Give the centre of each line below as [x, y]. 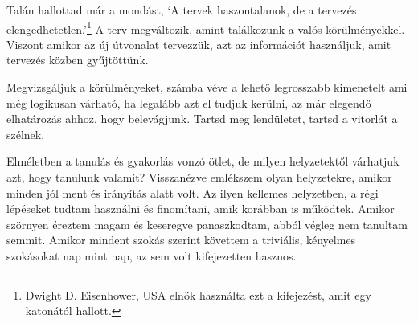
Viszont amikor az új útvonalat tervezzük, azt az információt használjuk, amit [199, 44]
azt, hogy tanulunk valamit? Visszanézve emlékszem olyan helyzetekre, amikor [199, 177]
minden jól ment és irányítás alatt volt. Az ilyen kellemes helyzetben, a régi [193, 192]
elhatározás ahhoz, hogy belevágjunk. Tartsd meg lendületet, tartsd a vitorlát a [202, 119]
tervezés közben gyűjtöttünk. [78, 60]
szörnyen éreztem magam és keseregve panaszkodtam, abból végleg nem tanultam [207, 224]
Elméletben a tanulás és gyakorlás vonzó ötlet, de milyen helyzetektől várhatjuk [203, 161]
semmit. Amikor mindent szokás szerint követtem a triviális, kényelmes [181, 240]
